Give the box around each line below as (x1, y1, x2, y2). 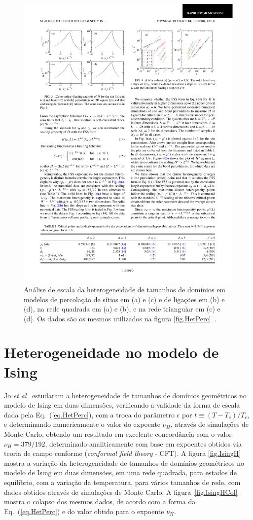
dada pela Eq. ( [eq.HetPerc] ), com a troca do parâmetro (4, 409, 175, 419)
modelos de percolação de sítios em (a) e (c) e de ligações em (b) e (24, 294, 225, 304)
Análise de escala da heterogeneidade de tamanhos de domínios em (24, 284, 226, 294)
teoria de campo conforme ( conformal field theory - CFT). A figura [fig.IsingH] (4, 448, 241, 458)
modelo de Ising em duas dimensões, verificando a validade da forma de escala (4, 400, 240, 410)
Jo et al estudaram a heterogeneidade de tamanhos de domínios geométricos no (4, 390, 247, 400)
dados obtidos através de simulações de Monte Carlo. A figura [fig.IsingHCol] (4, 486, 238, 497)
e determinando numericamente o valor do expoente (4, 419, 161, 429)
